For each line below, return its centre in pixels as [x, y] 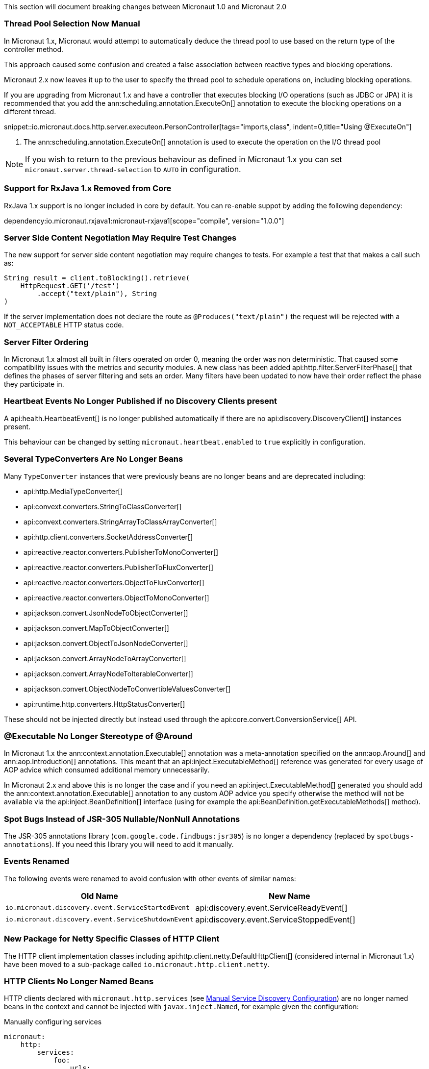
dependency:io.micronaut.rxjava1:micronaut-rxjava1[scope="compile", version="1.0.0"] [144, 221]
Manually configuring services [53, 1022]
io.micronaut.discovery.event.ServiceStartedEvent [98, 908]
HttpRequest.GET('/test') [70, 286]
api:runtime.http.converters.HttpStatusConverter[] [104, 704]
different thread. [30, 111]
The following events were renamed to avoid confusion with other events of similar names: [150, 878]
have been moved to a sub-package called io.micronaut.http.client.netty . [137, 964]
